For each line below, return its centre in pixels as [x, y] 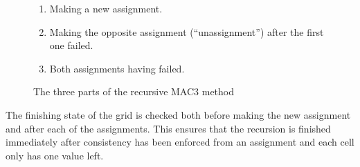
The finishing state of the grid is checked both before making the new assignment [178, 114]
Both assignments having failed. [117, 68]
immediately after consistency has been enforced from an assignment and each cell [180, 142]
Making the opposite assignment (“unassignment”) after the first [187, 31]
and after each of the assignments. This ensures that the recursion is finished [168, 128]
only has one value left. [55, 155]
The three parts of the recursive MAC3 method [134, 91]
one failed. [71, 45]
